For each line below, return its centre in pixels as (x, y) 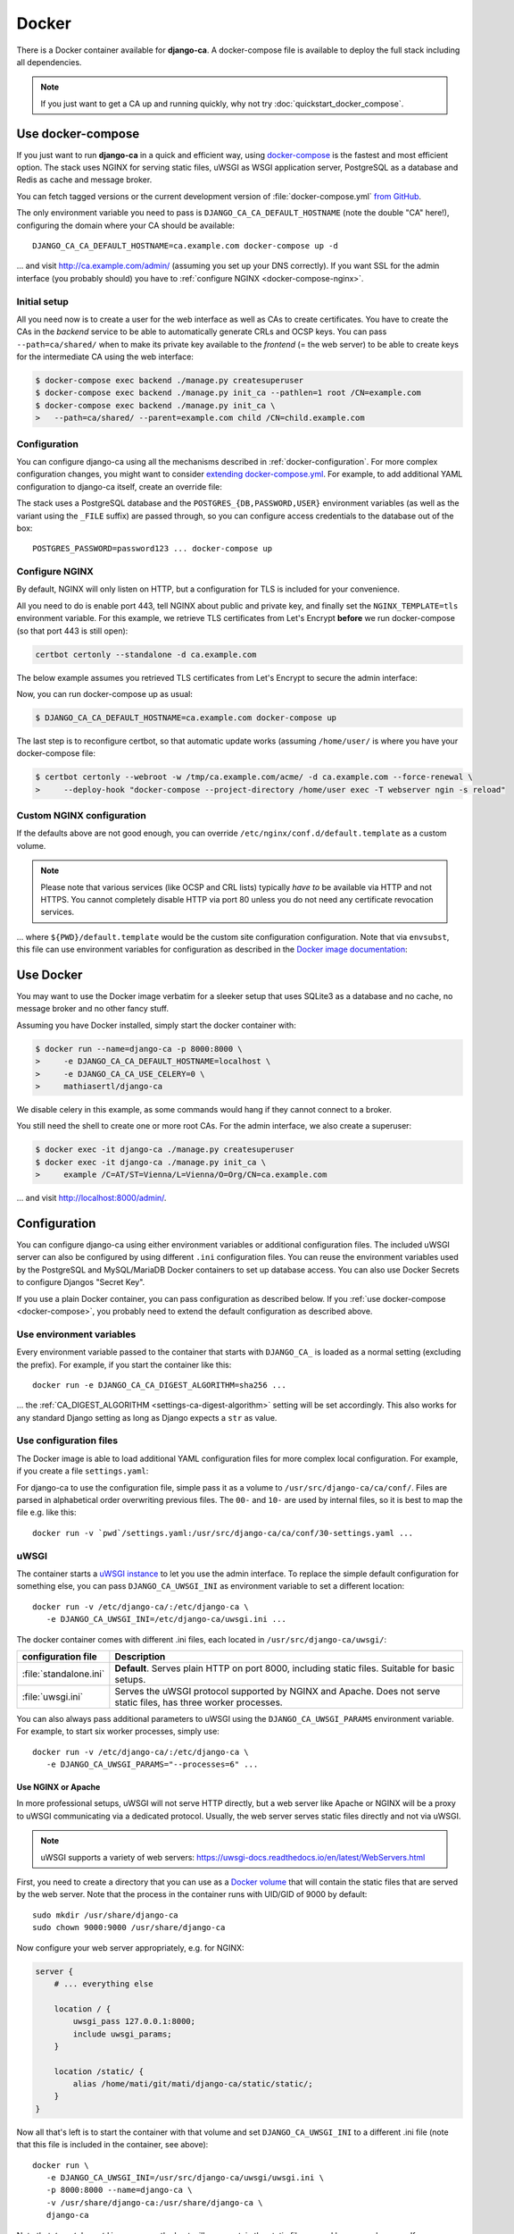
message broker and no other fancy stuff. (93, 1009)
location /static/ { (99, 2071)
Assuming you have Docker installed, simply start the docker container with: (156, 1025)
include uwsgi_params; (123, 2034)
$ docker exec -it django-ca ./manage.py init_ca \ (151, 1162)
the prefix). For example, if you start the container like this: (124, 1365)
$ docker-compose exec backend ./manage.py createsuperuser (170, 381)
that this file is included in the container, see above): (112, 2145)
